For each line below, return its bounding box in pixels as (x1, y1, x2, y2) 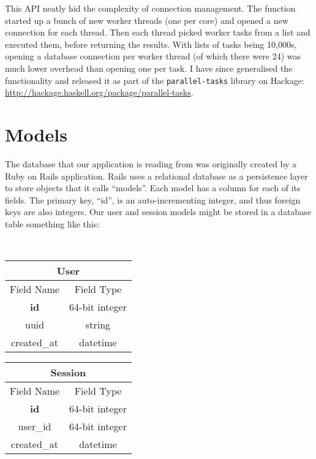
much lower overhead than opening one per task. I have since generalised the (5, 61, 293, 74)
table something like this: (5, 217, 100, 230)
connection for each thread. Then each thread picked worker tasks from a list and (5, 26, 310, 39)
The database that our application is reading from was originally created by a (5, 157, 297, 170)
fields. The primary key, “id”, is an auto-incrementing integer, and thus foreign (5, 193, 301, 206)
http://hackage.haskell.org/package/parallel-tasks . (5, 86, 194, 99)
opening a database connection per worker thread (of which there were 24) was (5, 50, 301, 63)
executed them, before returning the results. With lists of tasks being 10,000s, (5, 37, 297, 50)
